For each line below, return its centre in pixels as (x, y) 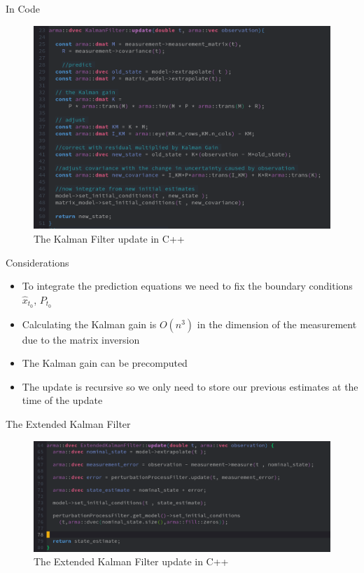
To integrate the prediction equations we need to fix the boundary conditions (187, 286)
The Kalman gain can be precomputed (105, 363)
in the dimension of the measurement (277, 324)
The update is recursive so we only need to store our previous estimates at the (190, 386)
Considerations (37, 262)
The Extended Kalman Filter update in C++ (131, 561)
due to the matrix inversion (81, 339)
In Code (23, 8)
